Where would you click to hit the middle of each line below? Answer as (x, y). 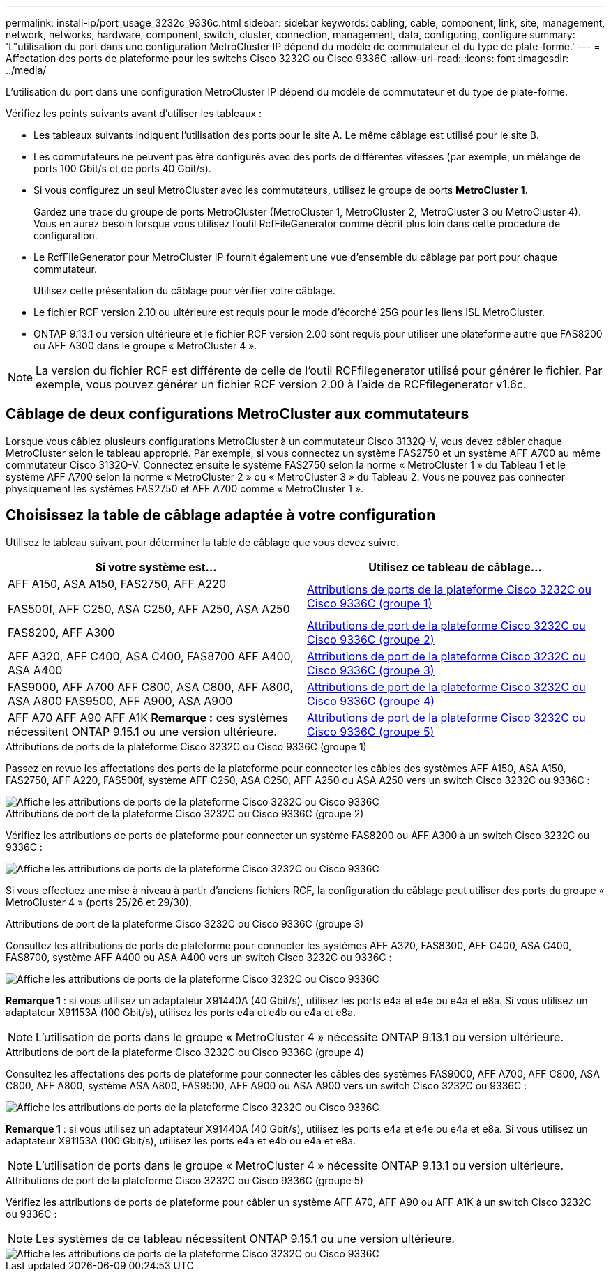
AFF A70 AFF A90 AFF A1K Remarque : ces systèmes (148, 717)
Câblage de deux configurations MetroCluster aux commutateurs (237, 414)
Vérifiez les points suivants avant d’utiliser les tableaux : (134, 113)
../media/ (26, 70)
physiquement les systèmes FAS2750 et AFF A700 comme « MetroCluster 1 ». (185, 488)
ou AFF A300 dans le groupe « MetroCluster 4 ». (145, 346)
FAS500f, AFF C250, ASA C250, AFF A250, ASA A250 (149, 609)
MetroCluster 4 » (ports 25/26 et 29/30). (99, 902)
